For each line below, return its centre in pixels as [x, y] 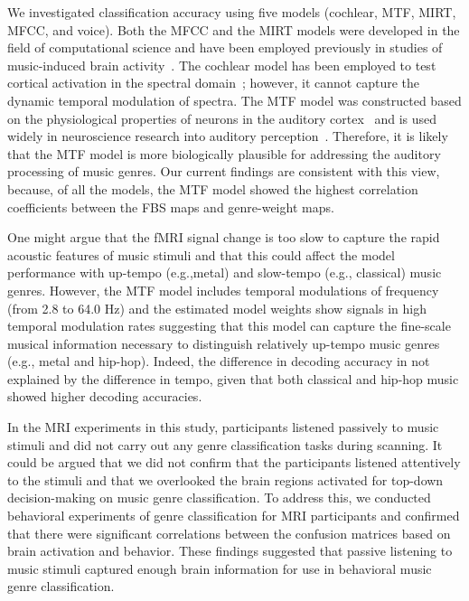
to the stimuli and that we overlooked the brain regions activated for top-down [225, 479]
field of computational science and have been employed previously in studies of [225, 47]
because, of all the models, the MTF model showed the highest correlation [213, 188]
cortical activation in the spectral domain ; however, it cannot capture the [214, 83]
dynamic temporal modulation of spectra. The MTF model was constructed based [234, 100]
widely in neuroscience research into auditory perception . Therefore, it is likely [228, 136]
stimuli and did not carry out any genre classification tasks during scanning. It [225, 444]
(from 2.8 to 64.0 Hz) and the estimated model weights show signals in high [217, 308]
